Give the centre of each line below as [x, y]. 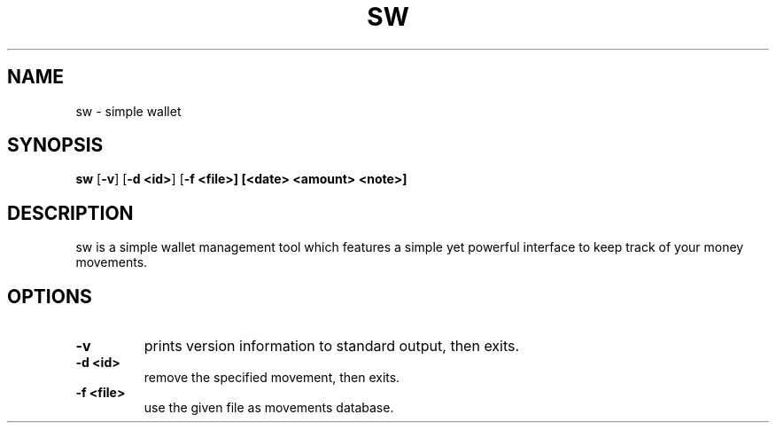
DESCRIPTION [70, 213]
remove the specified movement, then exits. [272, 378]
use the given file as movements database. [269, 408]
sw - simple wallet [128, 111]
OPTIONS [50, 296]
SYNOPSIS [55, 145]
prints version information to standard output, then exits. [332, 346]
